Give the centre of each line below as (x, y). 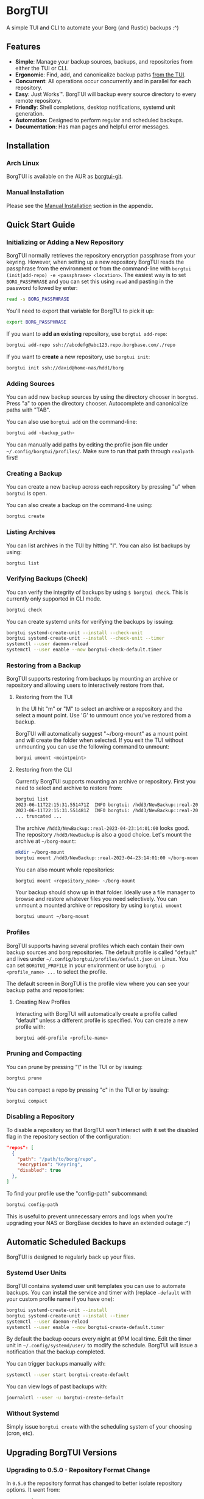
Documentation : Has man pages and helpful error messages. (92, 127)
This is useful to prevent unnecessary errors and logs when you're (90, 1216)
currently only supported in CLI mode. (54, 598)
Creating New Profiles (43, 1002)
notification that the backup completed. (56, 1352)
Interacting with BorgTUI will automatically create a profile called (96, 1013)
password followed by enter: (42, 288)
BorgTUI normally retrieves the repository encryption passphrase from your (101, 256)
